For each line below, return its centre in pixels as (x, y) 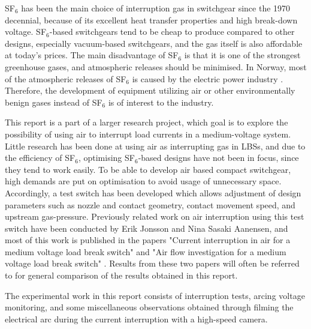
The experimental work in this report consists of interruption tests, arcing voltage (155, 295)
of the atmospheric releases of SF (66, 78)
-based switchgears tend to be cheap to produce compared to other (172, 32)
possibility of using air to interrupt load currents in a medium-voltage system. (148, 134)
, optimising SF (106, 158)
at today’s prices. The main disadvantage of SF (92, 55)
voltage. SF (26, 32)
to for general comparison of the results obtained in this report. (121, 275)
